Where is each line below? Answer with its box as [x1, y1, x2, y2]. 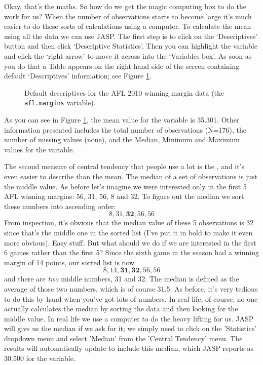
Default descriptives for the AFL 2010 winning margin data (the [24, 87, 224, 98]
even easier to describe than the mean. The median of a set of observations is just [4, 171, 258, 181]
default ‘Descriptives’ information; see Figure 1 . [4, 70, 152, 81]
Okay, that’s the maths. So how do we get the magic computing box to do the [4, 1, 247, 11]
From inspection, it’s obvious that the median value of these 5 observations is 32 [4, 217, 254, 228]
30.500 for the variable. [4, 353, 76, 363]
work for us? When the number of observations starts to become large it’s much [4, 11, 252, 21]
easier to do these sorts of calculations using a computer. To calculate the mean [4, 21, 251, 31]
